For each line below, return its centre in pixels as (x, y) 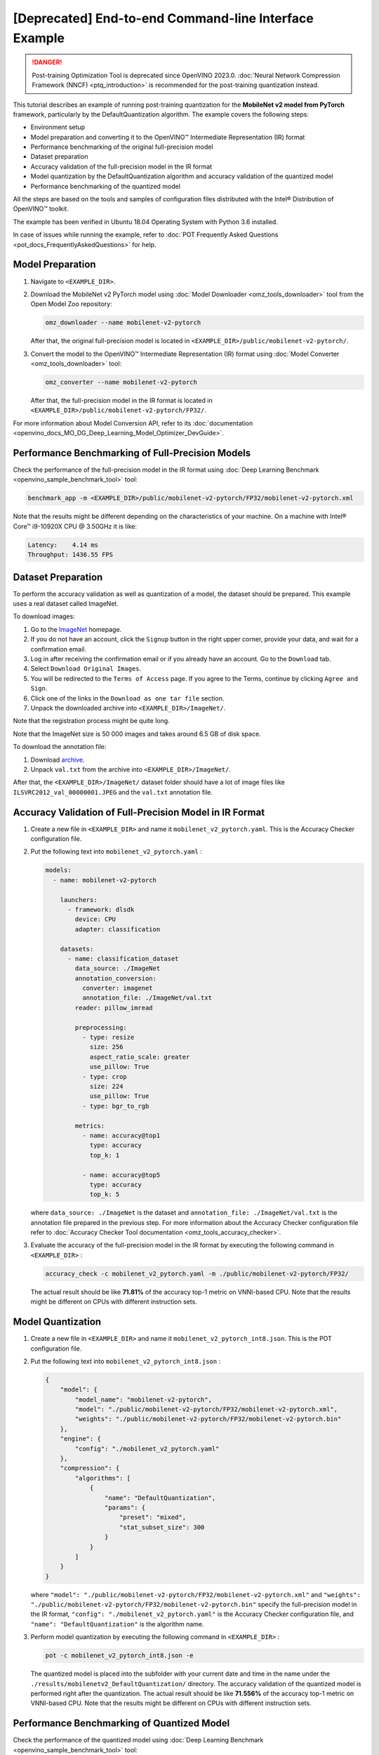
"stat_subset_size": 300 (162, 1527)
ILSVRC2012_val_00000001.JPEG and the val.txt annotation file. (113, 792)
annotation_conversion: (116, 978)
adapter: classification (118, 929)
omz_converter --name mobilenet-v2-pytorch (121, 382)
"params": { (125, 1507)
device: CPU (95, 919)
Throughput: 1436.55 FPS (71, 555)
